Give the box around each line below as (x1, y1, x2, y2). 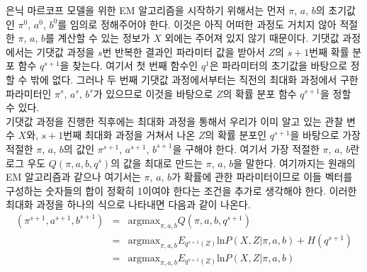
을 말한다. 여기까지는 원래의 (233, 155, 356, 170)
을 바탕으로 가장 (290, 127, 361, 142)
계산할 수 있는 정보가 (57, 30, 150, 45)
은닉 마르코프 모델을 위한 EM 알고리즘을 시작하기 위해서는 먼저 (6, 3, 286, 17)
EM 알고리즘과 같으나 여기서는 (6, 169, 141, 184)
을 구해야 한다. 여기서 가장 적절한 (172, 141, 320, 156)
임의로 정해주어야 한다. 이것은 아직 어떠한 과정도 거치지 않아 (69, 16, 337, 31)
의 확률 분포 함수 (222, 86, 297, 101)
